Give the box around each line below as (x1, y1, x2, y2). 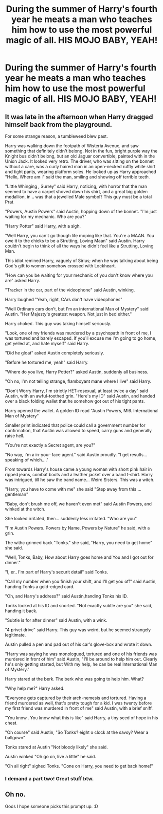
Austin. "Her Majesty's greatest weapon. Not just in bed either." (5, 311, 132, 317)
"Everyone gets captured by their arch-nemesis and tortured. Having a (5, 695, 147, 701)
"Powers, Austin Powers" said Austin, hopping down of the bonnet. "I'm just (5, 209, 157, 214)
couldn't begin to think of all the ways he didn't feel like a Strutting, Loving (5, 243, 154, 249)
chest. (5, 720, 18, 726)
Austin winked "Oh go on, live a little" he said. (5, 754, 96, 759)
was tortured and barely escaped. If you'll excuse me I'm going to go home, (5, 335, 157, 341)
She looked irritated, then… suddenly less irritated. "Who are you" (5, 516, 137, 521)
